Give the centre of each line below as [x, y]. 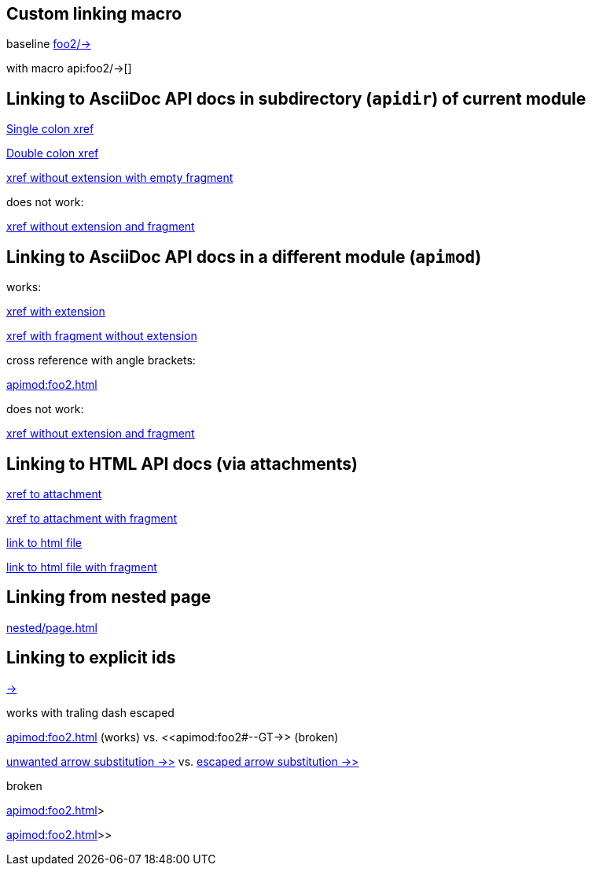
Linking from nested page [109, 597]
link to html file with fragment [82, 567]
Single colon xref [50, 129]
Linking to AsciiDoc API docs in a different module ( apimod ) [244, 257]
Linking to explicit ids [91, 658]
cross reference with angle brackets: [101, 360]
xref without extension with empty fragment [120, 178]
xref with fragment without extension [102, 336]
